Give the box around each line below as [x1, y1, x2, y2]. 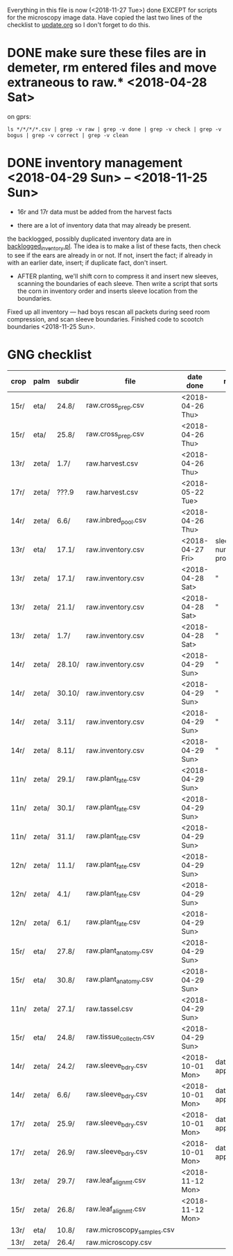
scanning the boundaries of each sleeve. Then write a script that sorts [17, 279, 218, 287]
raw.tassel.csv [86, 1003, 133, 1013]
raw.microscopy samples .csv [86, 1225, 175, 1236]
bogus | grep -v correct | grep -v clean [7, 132, 129, 138]
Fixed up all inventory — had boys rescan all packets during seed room [7, 308, 210, 316]
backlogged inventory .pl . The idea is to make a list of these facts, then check [7, 241, 221, 252]
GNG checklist [7, 347, 92, 363]
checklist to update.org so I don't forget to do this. [7, 21, 150, 29]
